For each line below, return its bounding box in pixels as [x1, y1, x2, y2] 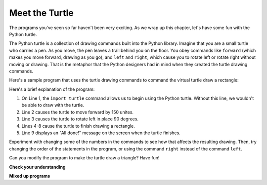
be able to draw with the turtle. [21, 102, 84, 108]
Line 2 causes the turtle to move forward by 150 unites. [21, 109, 133, 115]
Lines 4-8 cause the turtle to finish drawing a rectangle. [21, 123, 135, 129]
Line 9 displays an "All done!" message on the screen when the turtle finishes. [21, 130, 180, 136]
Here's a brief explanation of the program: [9, 86, 95, 92]
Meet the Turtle [9, 7, 74, 18]
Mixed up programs [9, 173, 50, 179]
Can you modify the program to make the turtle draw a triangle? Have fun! [9, 155, 160, 161]
